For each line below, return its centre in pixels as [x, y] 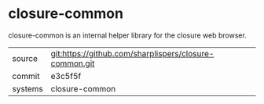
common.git [73, 63]
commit [26, 76]
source [25, 58]
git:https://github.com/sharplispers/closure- [132, 53]
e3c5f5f [66, 76]
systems [27, 88]
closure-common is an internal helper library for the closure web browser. [128, 35]
